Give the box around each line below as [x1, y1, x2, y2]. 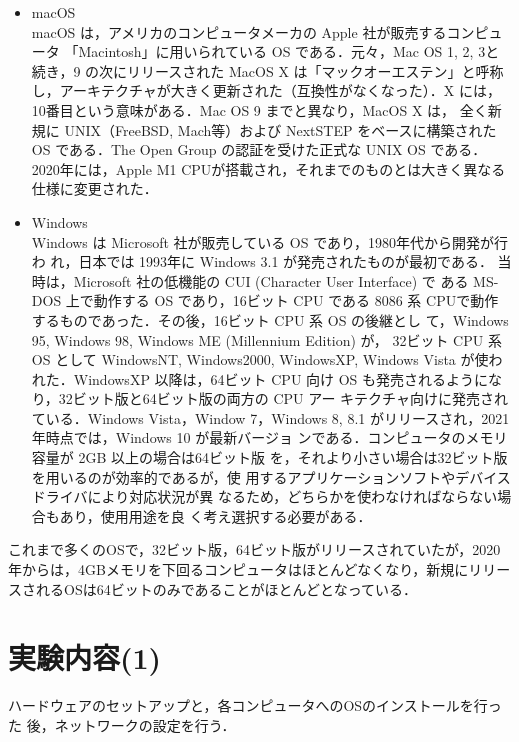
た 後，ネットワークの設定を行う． [8, 714, 236, 735]
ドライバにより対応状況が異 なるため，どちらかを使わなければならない [31, 486, 498, 507]
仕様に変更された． [31, 178, 158, 199]
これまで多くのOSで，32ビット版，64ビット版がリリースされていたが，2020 [8, 539, 501, 560]
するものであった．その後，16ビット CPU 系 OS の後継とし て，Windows [31, 309, 509, 330]
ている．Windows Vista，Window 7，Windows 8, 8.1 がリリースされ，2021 [31, 407, 510, 428]
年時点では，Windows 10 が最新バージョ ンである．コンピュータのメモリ [31, 427, 508, 448]
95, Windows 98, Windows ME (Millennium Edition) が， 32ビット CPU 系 [31, 329, 502, 350]
